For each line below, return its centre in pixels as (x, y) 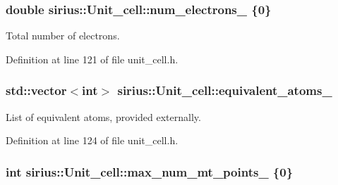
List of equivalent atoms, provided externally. (103, 116)
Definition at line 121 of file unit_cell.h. (92, 59)
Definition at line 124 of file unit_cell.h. (92, 140)
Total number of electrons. (63, 36)
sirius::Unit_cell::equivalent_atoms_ (225, 90)
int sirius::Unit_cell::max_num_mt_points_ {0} (150, 171)
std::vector (36, 90)
